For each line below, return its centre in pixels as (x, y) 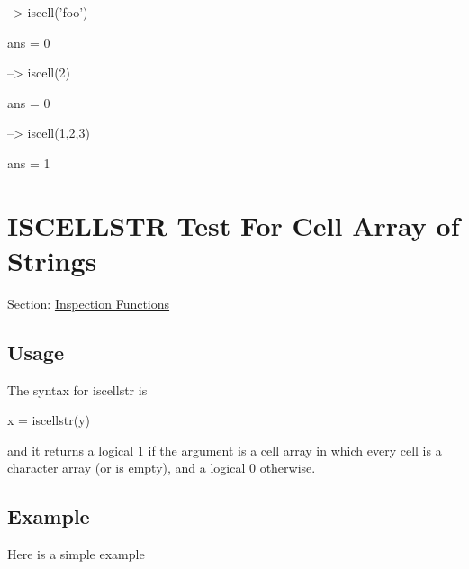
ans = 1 (29, 163)
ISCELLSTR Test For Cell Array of (234, 225)
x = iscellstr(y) (49, 420)
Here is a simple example (76, 554)
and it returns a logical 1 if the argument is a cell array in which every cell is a (225, 450)
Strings (52, 260)
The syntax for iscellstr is (77, 389)
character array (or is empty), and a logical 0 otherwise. (162, 468)
